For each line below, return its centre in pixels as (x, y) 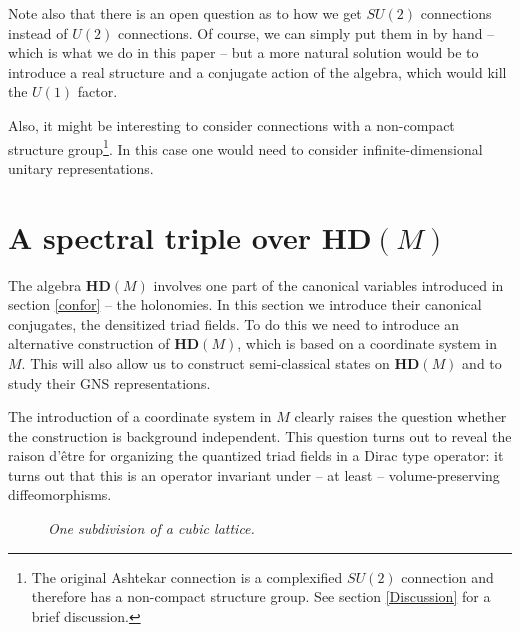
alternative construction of (89, 343)
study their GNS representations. (109, 382)
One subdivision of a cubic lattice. (151, 528)
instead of (38, 32)
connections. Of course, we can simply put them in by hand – (306, 32)
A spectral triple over (160, 236)
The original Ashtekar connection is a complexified (187, 576)
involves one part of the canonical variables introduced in (328, 284)
